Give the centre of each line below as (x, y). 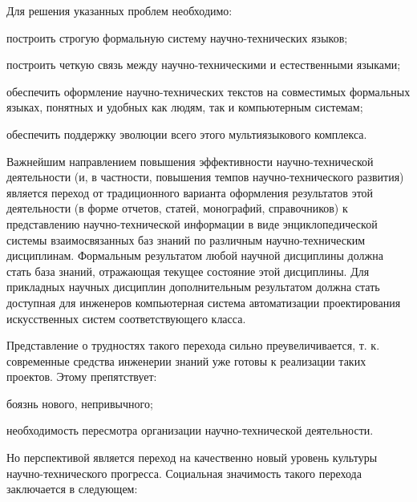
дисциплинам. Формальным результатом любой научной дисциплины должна (195, 255)
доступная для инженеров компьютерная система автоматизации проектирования (204, 302)
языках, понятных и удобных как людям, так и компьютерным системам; (185, 107)
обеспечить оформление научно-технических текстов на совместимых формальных (208, 91)
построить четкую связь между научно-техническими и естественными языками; (204, 65)
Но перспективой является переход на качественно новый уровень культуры (192, 457)
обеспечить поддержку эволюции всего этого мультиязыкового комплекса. (187, 134)
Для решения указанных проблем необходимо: (119, 10)
